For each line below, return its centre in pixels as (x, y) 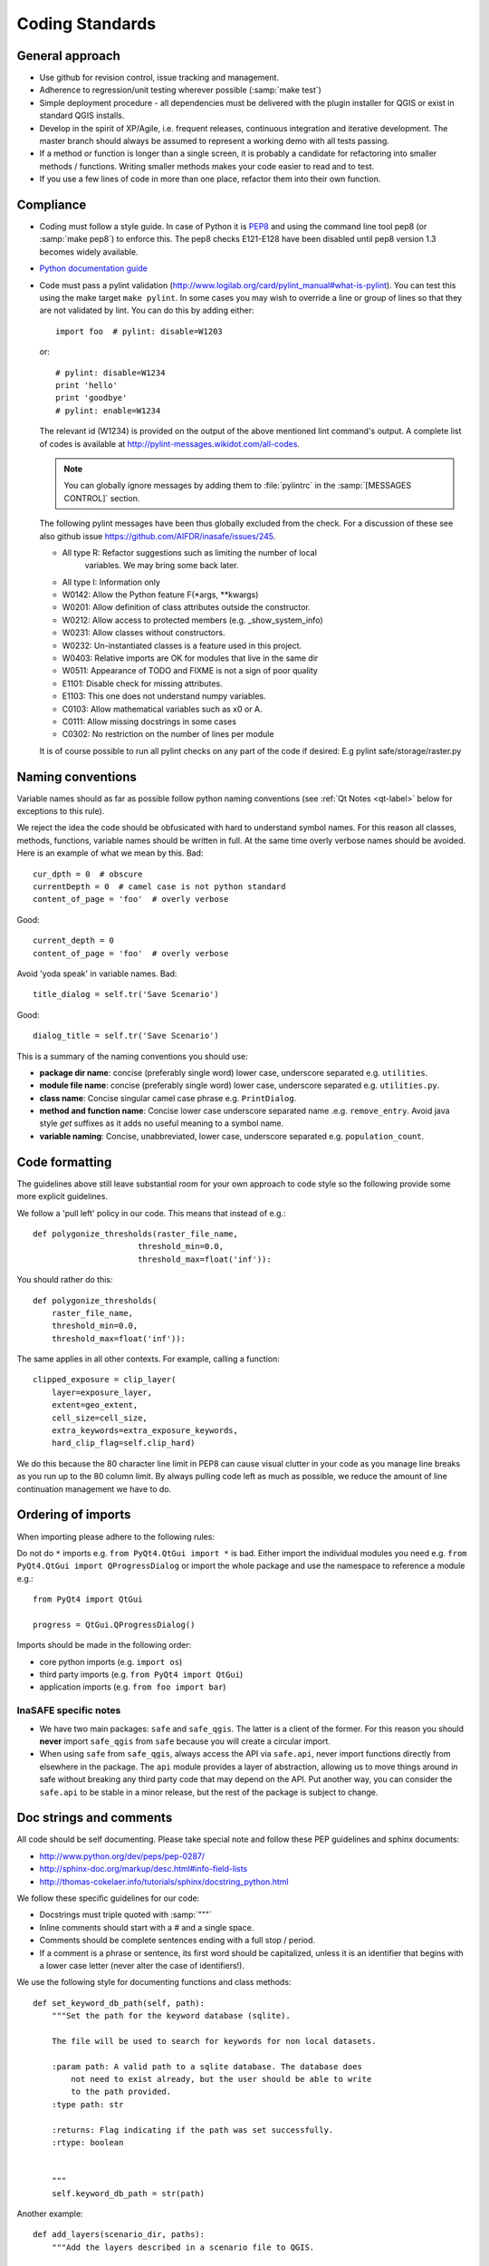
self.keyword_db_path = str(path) (128, 2193)
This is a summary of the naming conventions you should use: (132, 1056)
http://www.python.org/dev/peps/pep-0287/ (122, 1856)
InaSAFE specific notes (69, 1710)
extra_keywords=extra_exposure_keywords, (145, 1431)
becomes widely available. (89, 252)
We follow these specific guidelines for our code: (108, 1898)
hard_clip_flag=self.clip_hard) (123, 1443)
